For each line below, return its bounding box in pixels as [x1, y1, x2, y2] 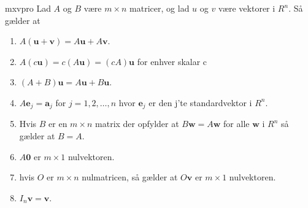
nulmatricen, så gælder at [82, 171, 178, 183]
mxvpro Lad [5, 2, 51, 14]
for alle [223, 117, 250, 130]
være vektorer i [218, 2, 275, 14]
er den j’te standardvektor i [148, 96, 252, 109]
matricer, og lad [129, 2, 190, 14]
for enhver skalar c [137, 55, 207, 67]
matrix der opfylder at [95, 117, 179, 130]
